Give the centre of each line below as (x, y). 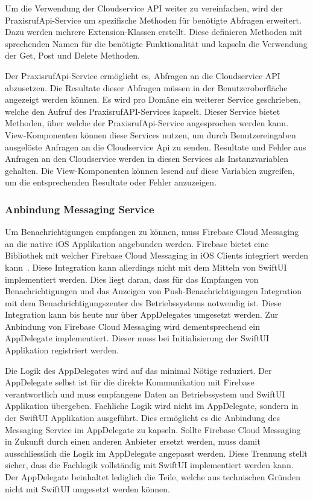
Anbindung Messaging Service (80, 209)
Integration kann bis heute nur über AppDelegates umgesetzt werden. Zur (142, 314)
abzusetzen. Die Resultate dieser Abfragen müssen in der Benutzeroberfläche (146, 87)
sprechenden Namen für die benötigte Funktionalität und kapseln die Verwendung (156, 43)
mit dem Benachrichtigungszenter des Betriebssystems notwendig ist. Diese (143, 302)
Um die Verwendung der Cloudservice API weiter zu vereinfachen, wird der (144, 8)
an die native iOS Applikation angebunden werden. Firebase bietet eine (137, 243)
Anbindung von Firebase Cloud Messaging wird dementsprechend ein (132, 326)
